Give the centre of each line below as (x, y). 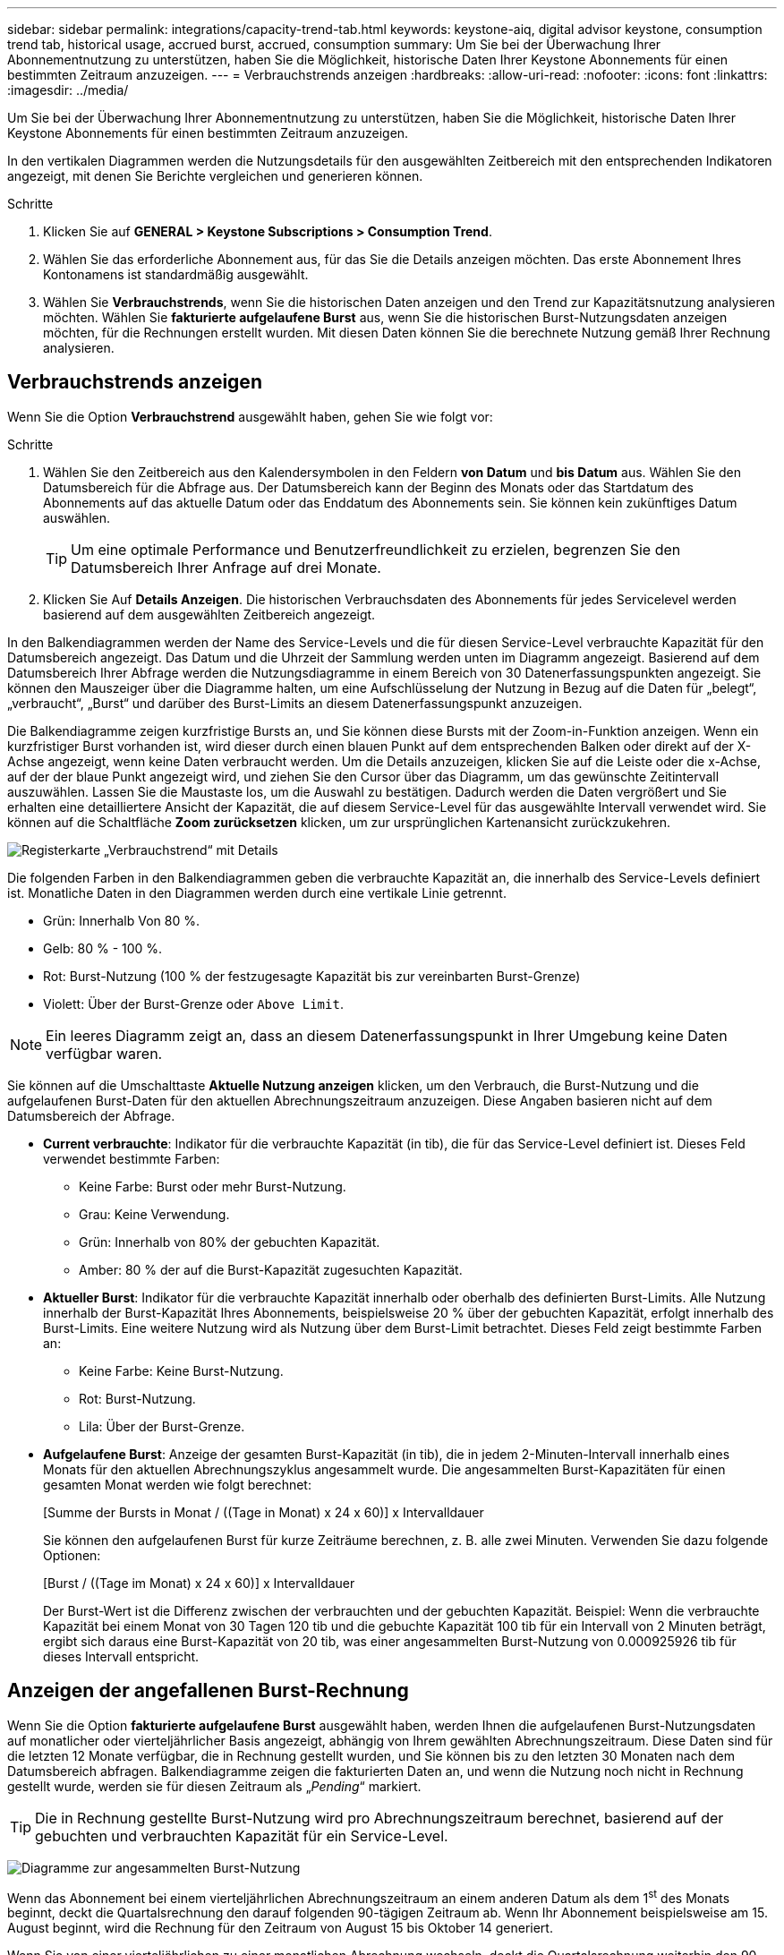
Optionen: (72, 1555)
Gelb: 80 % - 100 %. (103, 948)
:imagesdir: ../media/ (68, 90)
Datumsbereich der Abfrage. (91, 1115)
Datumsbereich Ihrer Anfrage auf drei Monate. (226, 567)
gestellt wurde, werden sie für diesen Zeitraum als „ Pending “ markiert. (214, 1786)
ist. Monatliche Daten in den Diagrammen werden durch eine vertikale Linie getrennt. (257, 892)
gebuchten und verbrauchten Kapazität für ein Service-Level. (242, 1835)
